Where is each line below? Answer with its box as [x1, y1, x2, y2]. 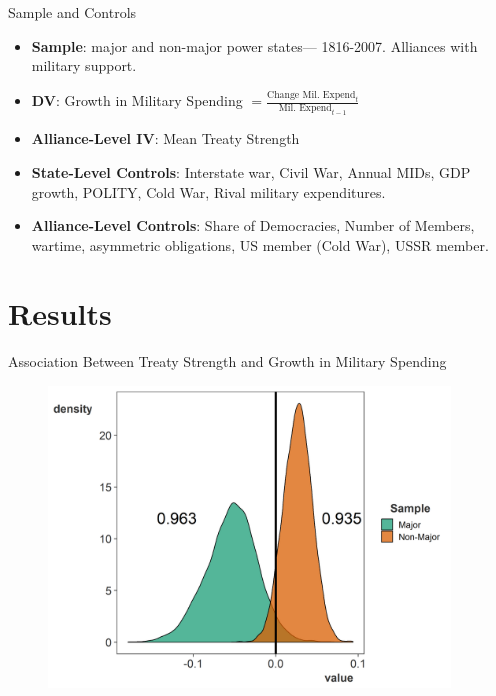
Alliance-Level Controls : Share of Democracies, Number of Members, [31, 215, 475, 236]
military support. [31, 55, 137, 76]
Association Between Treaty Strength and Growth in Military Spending [8, 351, 447, 372]
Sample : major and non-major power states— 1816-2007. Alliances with [31, 35, 478, 56]
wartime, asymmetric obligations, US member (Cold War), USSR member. [31, 234, 489, 255]
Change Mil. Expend [267, 89, 356, 100]
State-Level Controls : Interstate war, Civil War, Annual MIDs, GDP [31, 161, 471, 182]
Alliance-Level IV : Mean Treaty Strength [31, 128, 300, 149]
